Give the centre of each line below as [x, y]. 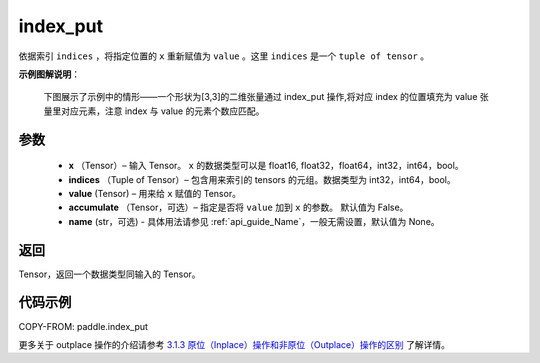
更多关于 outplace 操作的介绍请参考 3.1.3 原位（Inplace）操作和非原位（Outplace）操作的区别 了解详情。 [234, 344]
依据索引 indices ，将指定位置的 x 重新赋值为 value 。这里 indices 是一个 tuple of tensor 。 [224, 56]
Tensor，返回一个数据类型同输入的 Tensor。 [109, 274]
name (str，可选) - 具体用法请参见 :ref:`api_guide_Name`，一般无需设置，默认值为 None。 [254, 221]
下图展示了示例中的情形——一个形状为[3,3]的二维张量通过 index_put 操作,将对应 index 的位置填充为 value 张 [266, 97]
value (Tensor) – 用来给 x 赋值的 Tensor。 [155, 193]
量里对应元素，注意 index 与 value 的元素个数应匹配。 [154, 111]
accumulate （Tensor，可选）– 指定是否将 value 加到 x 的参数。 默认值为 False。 [238, 207]
